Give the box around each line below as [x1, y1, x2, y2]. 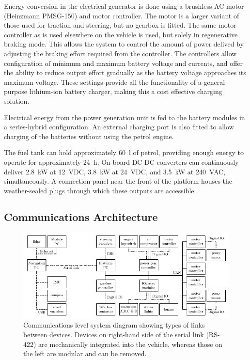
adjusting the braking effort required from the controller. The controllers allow [4, 48, 237, 58]
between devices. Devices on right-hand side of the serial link [23, 329, 204, 339]
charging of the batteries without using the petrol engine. [4, 131, 174, 141]
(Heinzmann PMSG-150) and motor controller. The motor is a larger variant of [4, 10, 239, 20]
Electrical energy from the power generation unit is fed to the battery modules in [4, 112, 245, 122]
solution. [4, 95, 30, 106]
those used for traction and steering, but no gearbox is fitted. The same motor [4, 20, 236, 30]
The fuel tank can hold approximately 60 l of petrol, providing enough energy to [4, 147, 244, 157]
